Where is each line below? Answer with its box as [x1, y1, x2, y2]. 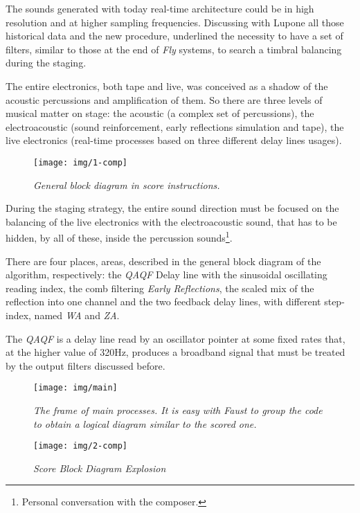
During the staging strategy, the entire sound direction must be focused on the [6, 201, 339, 215]
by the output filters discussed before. [6, 358, 165, 372]
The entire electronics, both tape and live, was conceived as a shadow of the [6, 78, 328, 93]
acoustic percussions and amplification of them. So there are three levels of [6, 92, 323, 107]
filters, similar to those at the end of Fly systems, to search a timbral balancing [6, 42, 342, 56]
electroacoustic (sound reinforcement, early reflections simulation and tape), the [6, 119, 344, 134]
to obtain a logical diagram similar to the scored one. [33, 416, 257, 431]
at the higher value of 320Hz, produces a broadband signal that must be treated [6, 345, 345, 359]
